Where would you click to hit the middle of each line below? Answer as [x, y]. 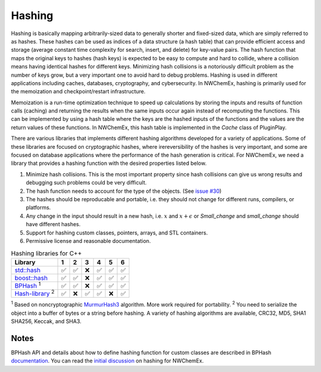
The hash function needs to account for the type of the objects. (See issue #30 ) [124, 191]
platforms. [38, 208]
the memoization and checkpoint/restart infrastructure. [78, 92]
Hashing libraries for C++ [46, 253]
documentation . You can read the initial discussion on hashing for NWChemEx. [107, 361]
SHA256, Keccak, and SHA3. [46, 321]
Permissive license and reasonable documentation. [88, 240]
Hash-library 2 [34, 293]
